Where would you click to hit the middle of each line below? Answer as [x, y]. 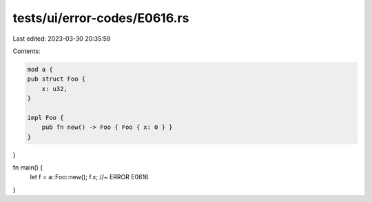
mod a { [40, 69]
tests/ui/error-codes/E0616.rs [101, 18]
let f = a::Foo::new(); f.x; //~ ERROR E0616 [89, 177]
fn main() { [28, 168]
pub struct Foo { [56, 79]
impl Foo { [45, 118]
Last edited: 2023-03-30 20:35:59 [62, 39]
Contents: [27, 51]
